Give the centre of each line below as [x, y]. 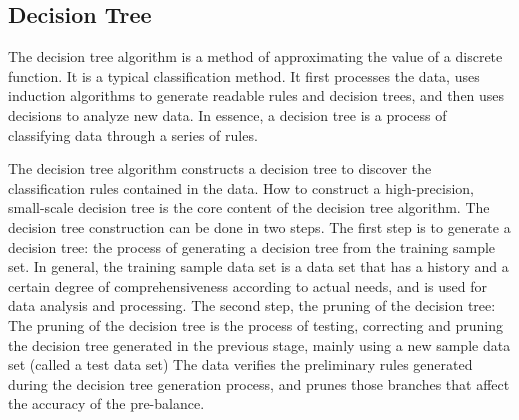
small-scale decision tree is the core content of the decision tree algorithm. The [249, 207]
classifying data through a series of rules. [133, 134]
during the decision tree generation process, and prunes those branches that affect [259, 383]
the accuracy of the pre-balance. [106, 403]
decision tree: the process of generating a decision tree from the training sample [252, 246]
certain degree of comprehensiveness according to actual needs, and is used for [247, 285]
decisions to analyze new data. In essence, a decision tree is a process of [227, 114]
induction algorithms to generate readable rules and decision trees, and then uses [256, 95]
